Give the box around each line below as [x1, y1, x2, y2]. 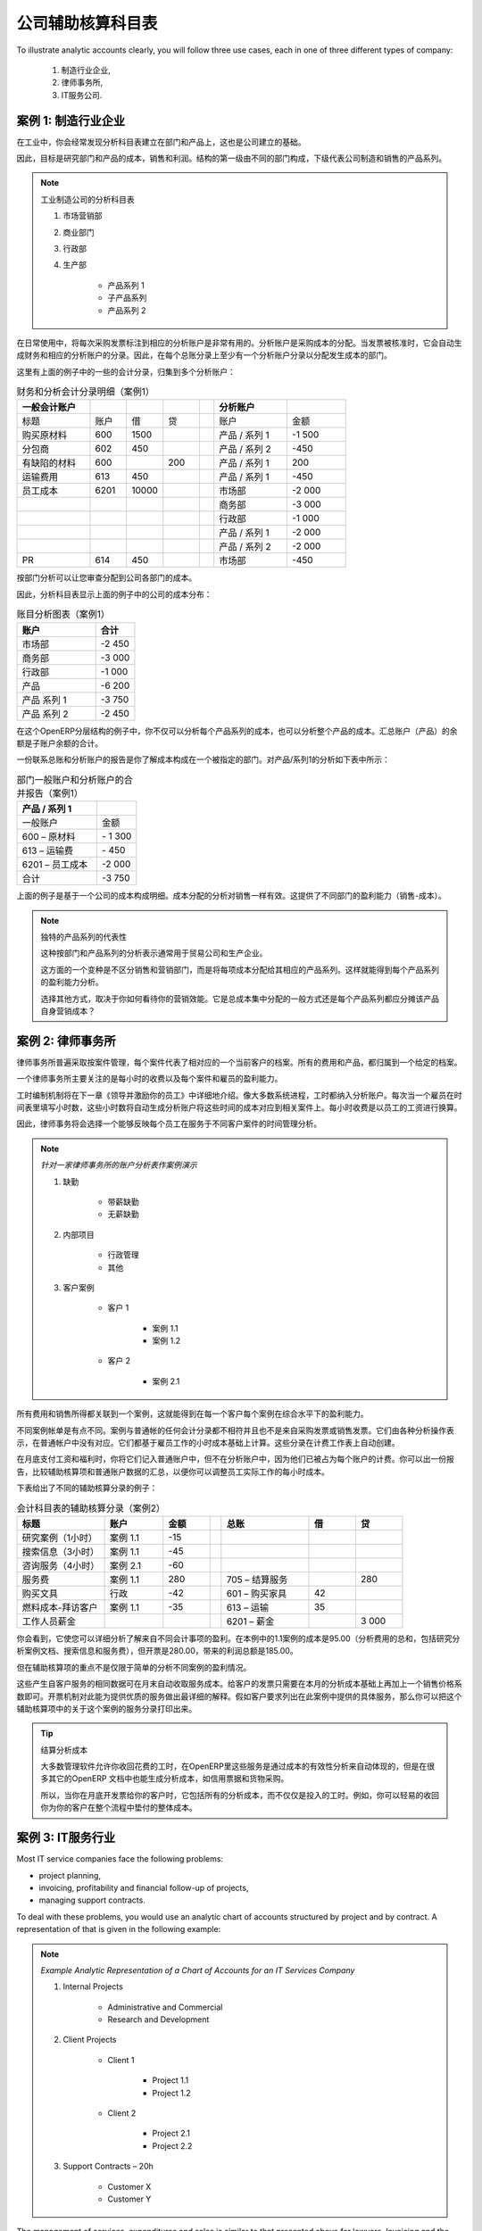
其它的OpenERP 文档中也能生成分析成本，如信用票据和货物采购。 [47, 1773, 289, 1784]
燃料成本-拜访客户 [21, 1601, 98, 1613]
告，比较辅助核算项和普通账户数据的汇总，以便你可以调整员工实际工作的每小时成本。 [16, 1466, 329, 1477]
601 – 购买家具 [226, 1587, 287, 1599]
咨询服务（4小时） [21, 1559, 100, 1572]
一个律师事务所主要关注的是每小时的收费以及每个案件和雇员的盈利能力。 [16, 1074, 283, 1084]
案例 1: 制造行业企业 [16, 112, 126, 129]
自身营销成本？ [40, 1005, 96, 1016]
